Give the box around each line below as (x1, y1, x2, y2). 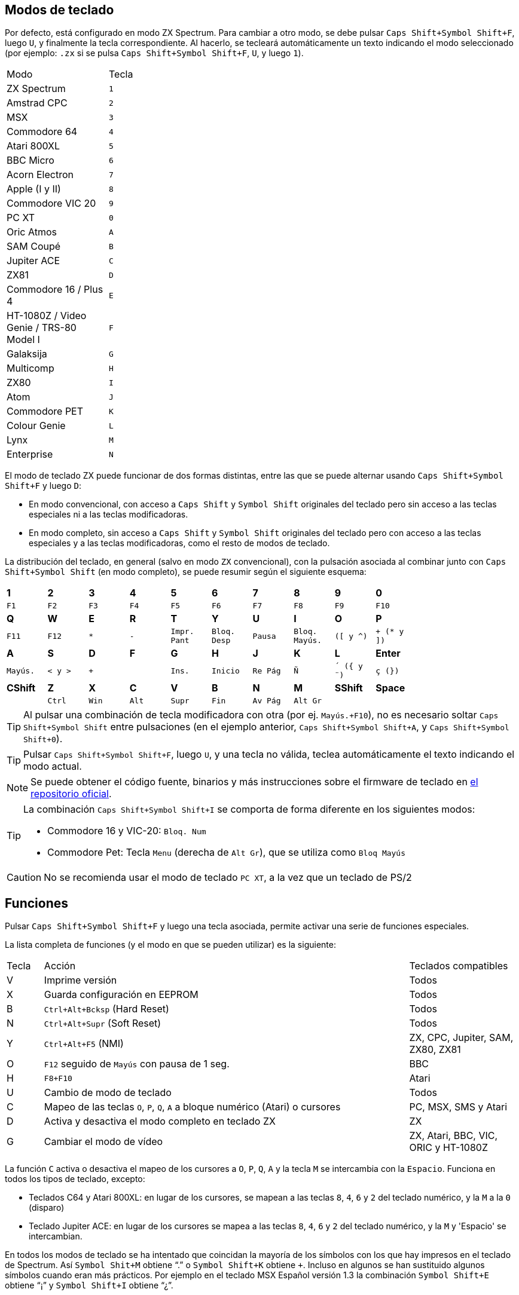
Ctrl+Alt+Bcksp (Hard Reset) (44, 1003, 169, 1015)
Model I (7, 333, 40, 346)
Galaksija (7, 348, 47, 360)
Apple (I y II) (7, 183, 61, 195)
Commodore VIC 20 (7, 197, 96, 210)
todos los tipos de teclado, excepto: (5, 1174, 145, 1184)
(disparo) (29, 1202, 65, 1213)
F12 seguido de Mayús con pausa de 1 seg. (44, 1058, 230, 1070)
